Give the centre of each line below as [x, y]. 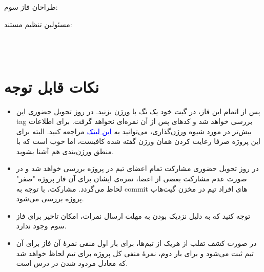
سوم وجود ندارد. [41, 226]
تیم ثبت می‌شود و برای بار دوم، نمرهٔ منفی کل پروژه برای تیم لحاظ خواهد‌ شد [135, 253]
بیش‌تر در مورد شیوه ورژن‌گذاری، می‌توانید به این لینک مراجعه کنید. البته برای [134, 131]
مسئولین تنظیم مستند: [38, 24]
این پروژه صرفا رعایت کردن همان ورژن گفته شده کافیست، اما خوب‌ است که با [138, 141]
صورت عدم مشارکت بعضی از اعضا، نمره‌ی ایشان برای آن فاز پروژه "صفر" [131, 179]
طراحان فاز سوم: [31, 7]
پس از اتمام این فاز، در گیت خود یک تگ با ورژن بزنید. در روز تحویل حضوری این [138, 111]
